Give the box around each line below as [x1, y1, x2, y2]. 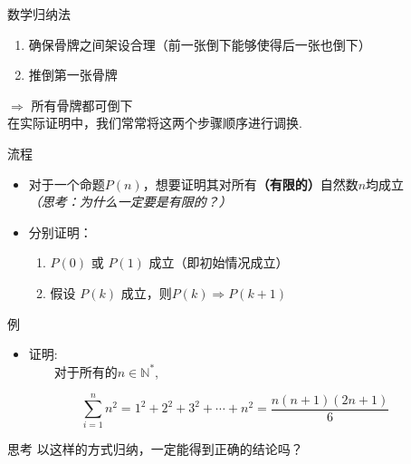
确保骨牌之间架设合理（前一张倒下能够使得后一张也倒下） [28, 34, 371, 53]
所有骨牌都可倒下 [31, 95, 133, 114]
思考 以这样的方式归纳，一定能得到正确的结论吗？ [7, 440, 303, 459]
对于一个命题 [28, 174, 105, 193]
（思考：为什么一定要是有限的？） [28, 192, 232, 211]
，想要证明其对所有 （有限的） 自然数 [142, 174, 358, 193]
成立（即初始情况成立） [148, 253, 289, 272]
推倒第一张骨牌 [28, 65, 118, 84]
